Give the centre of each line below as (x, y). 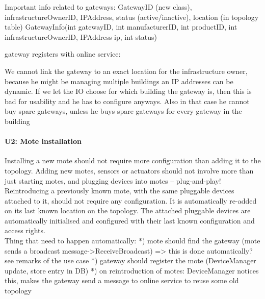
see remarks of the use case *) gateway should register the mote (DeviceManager (130, 260)
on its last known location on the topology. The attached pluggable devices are (128, 210)
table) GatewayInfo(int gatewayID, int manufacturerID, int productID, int (121, 27)
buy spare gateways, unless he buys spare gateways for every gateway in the (123, 111)
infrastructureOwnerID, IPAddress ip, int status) (81, 36)
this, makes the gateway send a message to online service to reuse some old (122, 280)
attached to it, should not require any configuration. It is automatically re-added (131, 200)
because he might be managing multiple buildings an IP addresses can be (119, 81)
